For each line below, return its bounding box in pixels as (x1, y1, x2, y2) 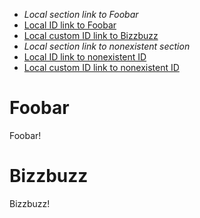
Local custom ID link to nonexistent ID (23, 62, 180, 73)
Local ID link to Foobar (23, 19, 117, 31)
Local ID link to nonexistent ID (23, 51, 147, 63)
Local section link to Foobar (23, 9, 139, 20)
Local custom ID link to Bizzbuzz (23, 30, 159, 41)
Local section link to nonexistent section (23, 40, 191, 52)
